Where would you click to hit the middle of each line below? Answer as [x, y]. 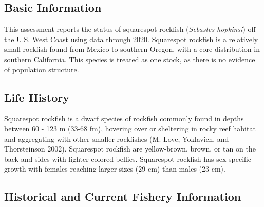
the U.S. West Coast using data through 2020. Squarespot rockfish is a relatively [131, 39]
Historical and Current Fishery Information [123, 196]
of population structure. [42, 69]
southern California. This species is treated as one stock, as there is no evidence [130, 59]
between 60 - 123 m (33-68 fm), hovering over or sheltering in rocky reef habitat [130, 128]
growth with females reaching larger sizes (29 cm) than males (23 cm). [115, 169]
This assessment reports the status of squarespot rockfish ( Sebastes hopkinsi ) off [130, 29]
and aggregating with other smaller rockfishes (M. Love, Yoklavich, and [117, 138]
